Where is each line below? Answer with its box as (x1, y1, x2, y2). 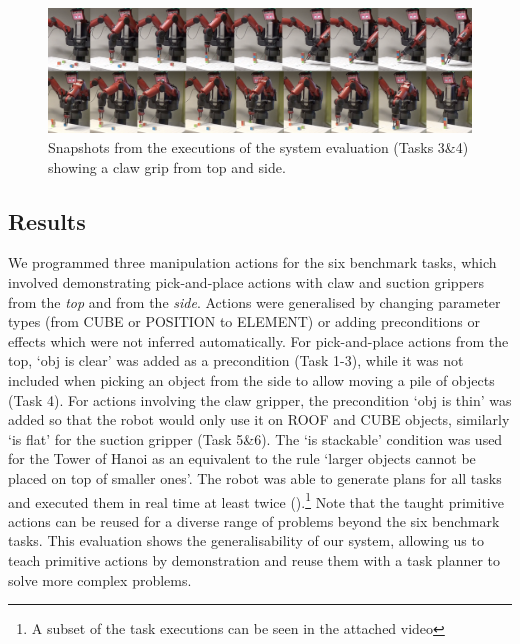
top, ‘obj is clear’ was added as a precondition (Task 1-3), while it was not (8, 350, 464, 371)
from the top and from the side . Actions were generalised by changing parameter (8, 291, 501, 312)
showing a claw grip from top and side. (48, 156, 286, 177)
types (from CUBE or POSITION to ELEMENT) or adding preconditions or (8, 311, 480, 332)
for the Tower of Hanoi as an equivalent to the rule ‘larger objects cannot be (8, 448, 476, 469)
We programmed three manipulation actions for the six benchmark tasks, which (8, 252, 497, 273)
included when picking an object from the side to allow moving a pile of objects (8, 370, 495, 390)
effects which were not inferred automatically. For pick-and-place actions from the (8, 330, 509, 351)
